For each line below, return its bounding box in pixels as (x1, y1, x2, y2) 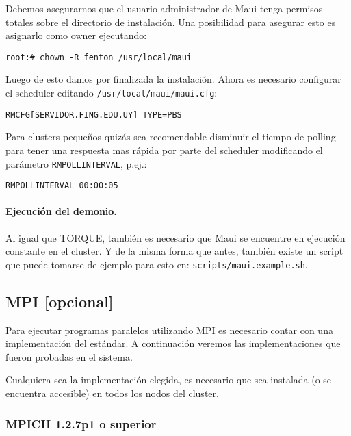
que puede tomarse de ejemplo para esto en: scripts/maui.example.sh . (5, 257, 308, 271)
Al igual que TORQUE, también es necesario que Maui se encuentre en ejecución (5, 230, 346, 244)
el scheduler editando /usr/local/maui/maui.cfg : (5, 86, 218, 100)
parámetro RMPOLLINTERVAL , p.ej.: (5, 156, 147, 170)
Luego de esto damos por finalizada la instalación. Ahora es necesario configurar (5, 72, 341, 86)
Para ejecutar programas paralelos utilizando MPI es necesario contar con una (5, 322, 333, 337)
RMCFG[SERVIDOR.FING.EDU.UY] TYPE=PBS (5, 110, 182, 120)
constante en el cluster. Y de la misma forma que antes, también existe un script (5, 244, 343, 258)
